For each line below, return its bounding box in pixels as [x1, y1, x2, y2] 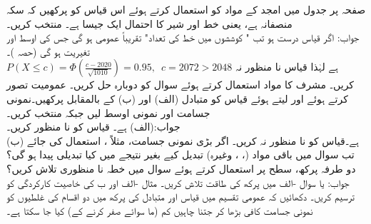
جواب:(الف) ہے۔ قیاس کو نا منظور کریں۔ [6, 119, 181, 134]
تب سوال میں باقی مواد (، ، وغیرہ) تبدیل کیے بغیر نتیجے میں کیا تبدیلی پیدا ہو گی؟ [6, 147, 355, 162]
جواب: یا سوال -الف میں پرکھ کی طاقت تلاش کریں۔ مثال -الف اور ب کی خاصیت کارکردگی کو [6, 175, 350, 190]
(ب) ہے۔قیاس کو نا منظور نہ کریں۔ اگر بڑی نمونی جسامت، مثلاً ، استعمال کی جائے [6, 133, 359, 148]
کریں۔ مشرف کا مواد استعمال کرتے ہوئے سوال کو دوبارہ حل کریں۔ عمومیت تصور [6, 77, 355, 92]
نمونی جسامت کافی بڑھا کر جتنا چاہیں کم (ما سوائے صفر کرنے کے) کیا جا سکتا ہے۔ [6, 203, 313, 218]
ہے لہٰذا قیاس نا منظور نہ [235, 59, 339, 74]
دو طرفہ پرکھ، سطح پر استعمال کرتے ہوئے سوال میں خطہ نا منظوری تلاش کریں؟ [6, 161, 356, 175]
